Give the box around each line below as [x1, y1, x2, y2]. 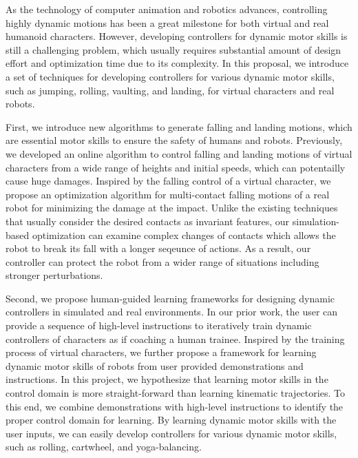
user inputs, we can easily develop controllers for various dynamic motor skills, [6, 426, 337, 440]
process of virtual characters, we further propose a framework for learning [6, 345, 317, 360]
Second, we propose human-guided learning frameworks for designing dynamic [6, 291, 335, 305]
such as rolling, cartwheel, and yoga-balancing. [6, 439, 202, 454]
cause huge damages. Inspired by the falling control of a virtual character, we [6, 174, 331, 188]
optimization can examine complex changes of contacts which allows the [32, 227, 336, 242]
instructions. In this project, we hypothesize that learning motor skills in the [6, 372, 328, 386]
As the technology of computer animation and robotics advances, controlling [6, 2, 328, 16]
